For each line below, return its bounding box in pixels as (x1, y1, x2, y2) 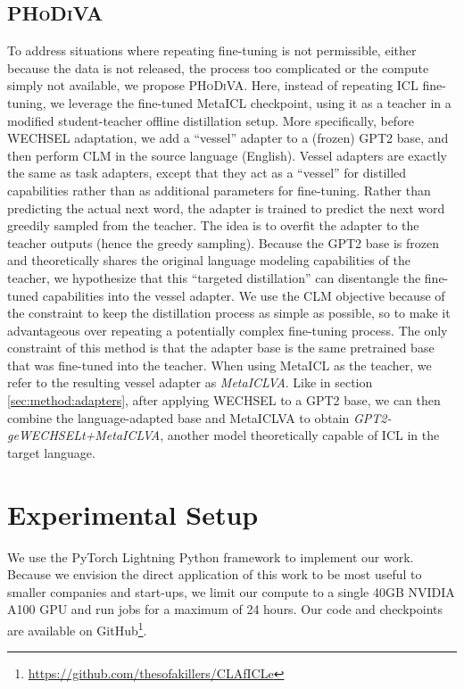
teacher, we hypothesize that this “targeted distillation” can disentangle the (7, 268, 421, 286)
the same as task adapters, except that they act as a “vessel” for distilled (7, 163, 407, 182)
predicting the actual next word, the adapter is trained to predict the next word (7, 198, 445, 217)
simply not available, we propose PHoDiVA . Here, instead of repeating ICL (7, 76, 418, 95)
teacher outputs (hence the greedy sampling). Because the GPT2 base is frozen (7, 233, 439, 252)
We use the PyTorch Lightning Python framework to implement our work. (7, 547, 414, 566)
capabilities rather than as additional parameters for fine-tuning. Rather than (7, 180, 431, 199)
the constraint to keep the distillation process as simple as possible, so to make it (7, 303, 451, 322)
